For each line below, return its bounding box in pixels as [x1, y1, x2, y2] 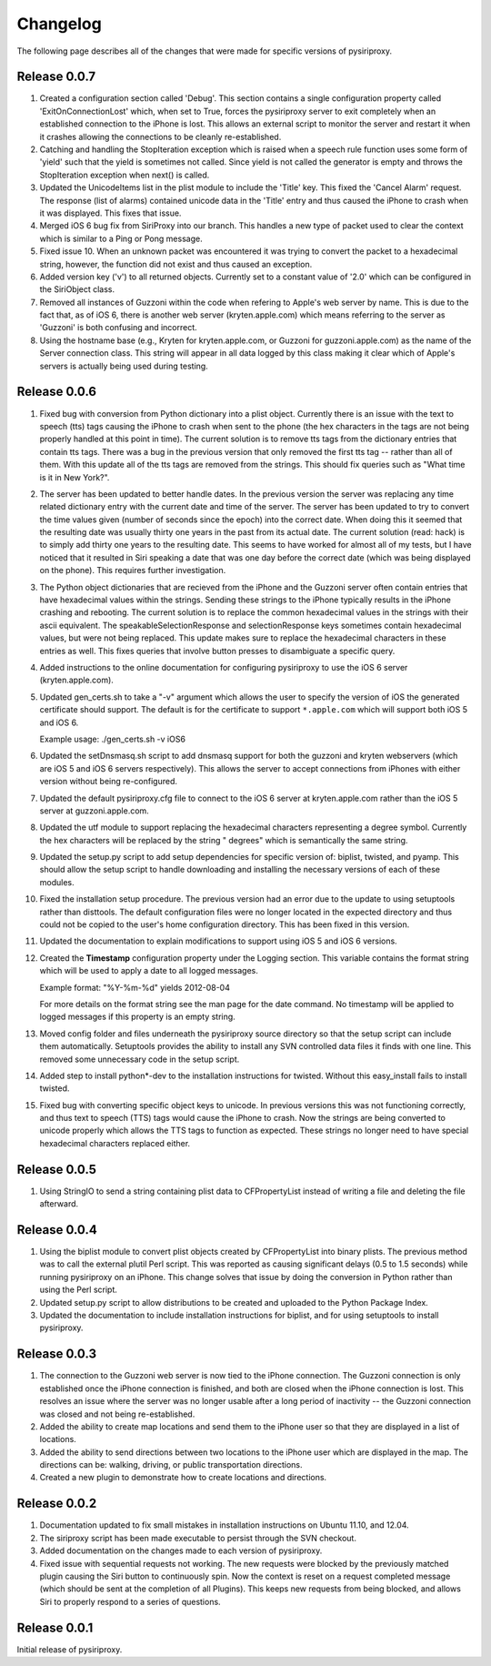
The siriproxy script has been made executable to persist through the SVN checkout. [39, 1532, 356, 1543]
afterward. [39, 1198, 79, 1209]
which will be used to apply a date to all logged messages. [39, 965, 258, 976]
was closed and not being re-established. [39, 1409, 195, 1419]
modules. [39, 876, 75, 887]
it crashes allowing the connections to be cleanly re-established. [39, 131, 282, 142]
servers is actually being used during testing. [39, 360, 208, 371]
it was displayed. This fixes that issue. [39, 207, 182, 218]
